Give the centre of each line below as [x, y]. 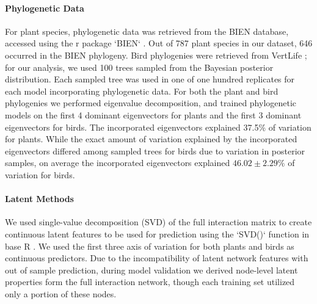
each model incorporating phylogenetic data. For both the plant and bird [142, 91]
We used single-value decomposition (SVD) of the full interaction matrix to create [158, 222]
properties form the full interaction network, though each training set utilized [150, 282]
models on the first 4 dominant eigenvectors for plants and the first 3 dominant [153, 114]
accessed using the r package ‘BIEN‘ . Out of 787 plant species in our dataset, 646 [159, 43]
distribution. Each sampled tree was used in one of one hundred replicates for [150, 79]
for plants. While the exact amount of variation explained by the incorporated [151, 139]
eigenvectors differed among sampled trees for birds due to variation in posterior [155, 150]
